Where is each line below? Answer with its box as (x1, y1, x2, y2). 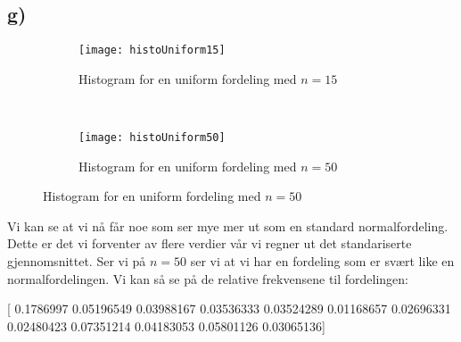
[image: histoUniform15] (78, 44, 226, 57)
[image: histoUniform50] (78, 131, 226, 145)
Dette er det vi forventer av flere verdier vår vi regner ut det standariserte (7, 234, 412, 253)
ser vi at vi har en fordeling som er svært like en (190, 252, 455, 271)
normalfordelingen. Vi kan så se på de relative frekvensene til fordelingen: (7, 269, 409, 288)
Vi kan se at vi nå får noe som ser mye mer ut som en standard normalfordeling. (7, 216, 449, 235)
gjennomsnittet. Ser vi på (7, 252, 146, 271)
